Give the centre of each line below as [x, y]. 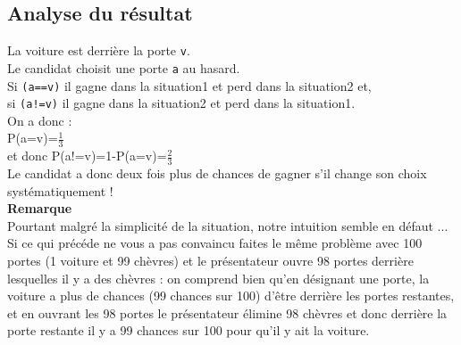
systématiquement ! [60, 190]
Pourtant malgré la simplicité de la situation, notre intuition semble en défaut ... [228, 225]
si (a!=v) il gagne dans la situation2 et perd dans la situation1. [181, 103]
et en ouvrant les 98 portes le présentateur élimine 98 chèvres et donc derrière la [227, 312]
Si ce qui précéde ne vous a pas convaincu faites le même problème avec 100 [215, 243]
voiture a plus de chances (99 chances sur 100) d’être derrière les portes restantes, [231, 296]
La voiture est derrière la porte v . [99, 50]
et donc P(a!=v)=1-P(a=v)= [87, 156]
